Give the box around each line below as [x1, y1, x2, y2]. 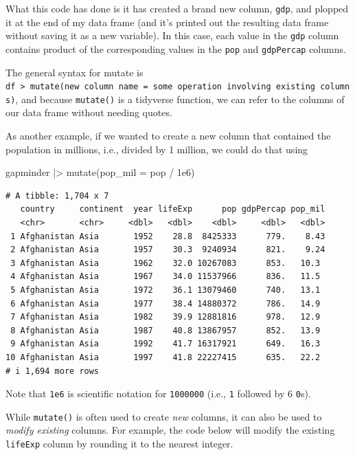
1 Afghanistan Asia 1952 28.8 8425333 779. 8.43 [10, 231, 325, 241]
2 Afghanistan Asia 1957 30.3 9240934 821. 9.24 [10, 245, 325, 255]
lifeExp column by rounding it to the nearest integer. [5, 436, 233, 451]
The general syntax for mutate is [5, 65, 144, 79]
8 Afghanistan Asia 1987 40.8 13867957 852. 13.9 [10, 325, 321, 335]
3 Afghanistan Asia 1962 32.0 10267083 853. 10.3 [10, 258, 321, 268]
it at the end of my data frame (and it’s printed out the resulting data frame [5, 14, 329, 29]
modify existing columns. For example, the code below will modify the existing [5, 423, 335, 437]
